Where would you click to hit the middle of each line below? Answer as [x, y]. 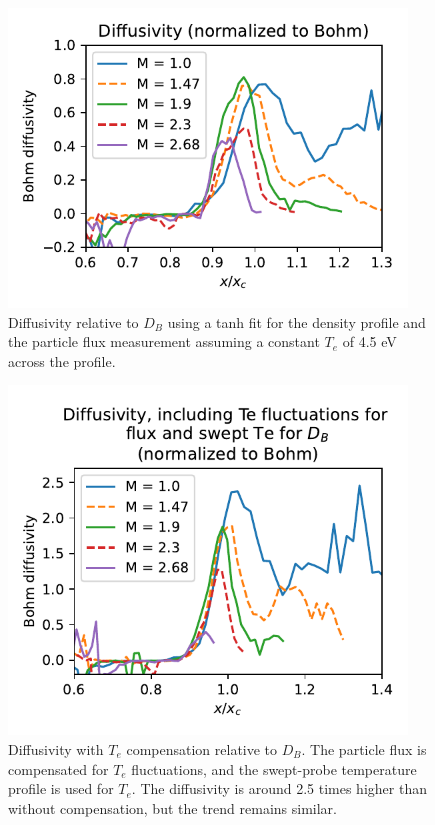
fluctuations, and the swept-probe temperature [274, 768]
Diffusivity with [56, 748]
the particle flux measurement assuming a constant [164, 341]
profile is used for [61, 788]
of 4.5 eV [369, 341]
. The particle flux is [364, 748]
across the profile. [62, 360]
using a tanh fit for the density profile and [296, 321]
